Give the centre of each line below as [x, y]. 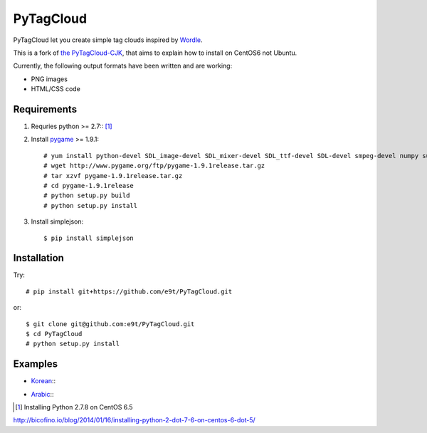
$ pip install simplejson [89, 238]
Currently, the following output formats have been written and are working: [123, 66]
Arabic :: [42, 394]
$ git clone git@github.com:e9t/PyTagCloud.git [110, 324]
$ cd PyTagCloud [54, 334]
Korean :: [43, 381]
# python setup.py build [87, 195]
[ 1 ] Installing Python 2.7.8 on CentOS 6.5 [74, 407]
